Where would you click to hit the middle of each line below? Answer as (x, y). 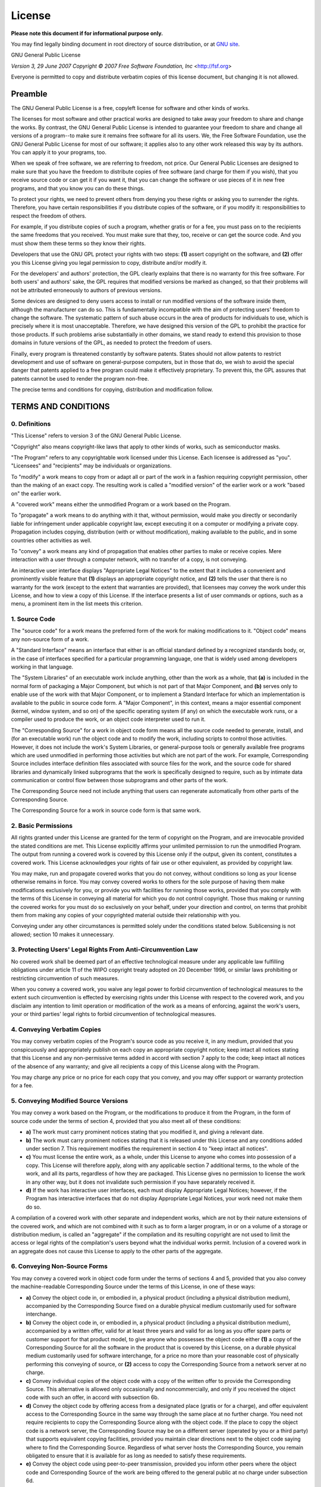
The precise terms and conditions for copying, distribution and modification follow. (112, 390)
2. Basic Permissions (42, 826)
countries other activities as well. (51, 540)
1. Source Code (33, 619)
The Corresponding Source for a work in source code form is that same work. (106, 810)
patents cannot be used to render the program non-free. (80, 378)
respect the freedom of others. (49, 216)
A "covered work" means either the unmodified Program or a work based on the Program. (121, 504)
